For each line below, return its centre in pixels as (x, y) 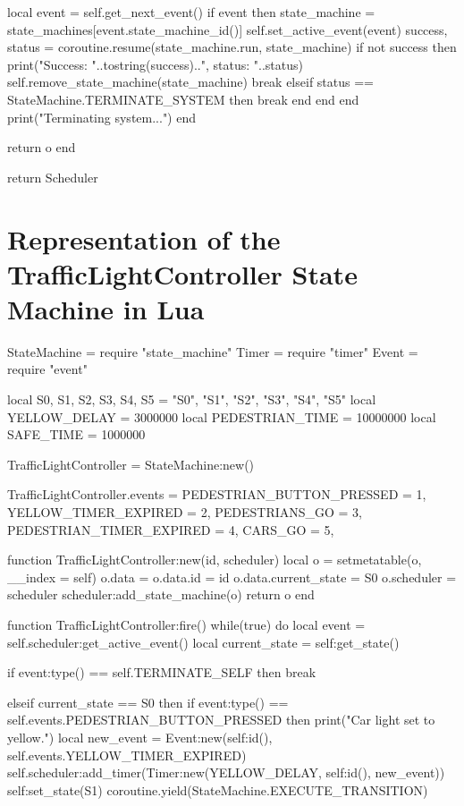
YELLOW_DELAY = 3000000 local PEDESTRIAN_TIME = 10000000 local (222, 416)
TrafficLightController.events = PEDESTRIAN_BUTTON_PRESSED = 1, (217, 494)
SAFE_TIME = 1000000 (76, 434)
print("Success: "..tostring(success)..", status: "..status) (155, 64)
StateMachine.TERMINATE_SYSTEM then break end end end (183, 99)
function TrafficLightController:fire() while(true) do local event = (186, 624)
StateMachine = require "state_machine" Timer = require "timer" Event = (213, 351)
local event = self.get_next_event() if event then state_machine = (191, 12)
